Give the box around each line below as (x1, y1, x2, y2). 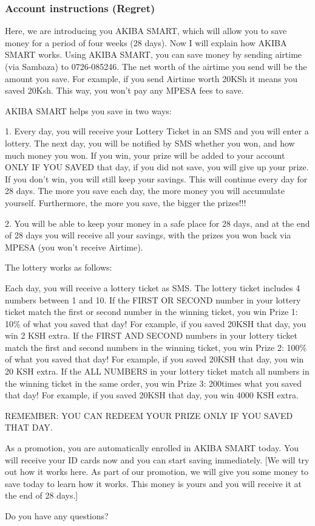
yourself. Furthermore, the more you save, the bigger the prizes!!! (5, 196, 246, 209)
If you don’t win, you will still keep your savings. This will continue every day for (5, 172, 308, 185)
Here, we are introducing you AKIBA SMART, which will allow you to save (5, 24, 287, 37)
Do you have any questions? (5, 510, 109, 522)
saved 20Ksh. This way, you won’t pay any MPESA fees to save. (5, 84, 244, 97)
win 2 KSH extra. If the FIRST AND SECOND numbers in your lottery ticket (5, 329, 297, 342)
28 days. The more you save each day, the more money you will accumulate (5, 184, 285, 197)
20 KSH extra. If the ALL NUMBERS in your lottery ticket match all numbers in (5, 365, 310, 378)
